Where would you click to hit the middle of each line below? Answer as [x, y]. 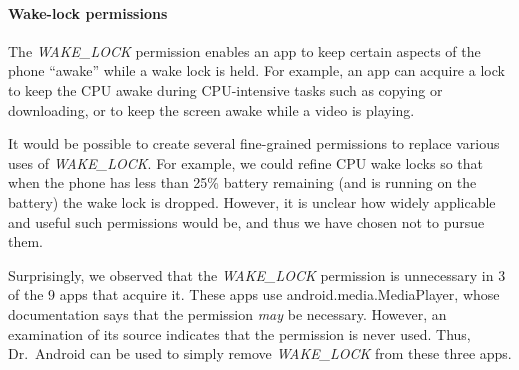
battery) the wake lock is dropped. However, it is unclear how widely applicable [252, 201]
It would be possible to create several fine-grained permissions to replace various [254, 143]
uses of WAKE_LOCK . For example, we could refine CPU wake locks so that [245, 162]
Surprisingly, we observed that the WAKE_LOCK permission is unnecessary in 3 [257, 274]
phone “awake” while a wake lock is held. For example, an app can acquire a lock [256, 70]
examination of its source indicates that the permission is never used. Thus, [239, 333]
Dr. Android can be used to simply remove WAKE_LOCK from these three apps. [260, 353]
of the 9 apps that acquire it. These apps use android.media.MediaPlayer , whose [254, 294]
